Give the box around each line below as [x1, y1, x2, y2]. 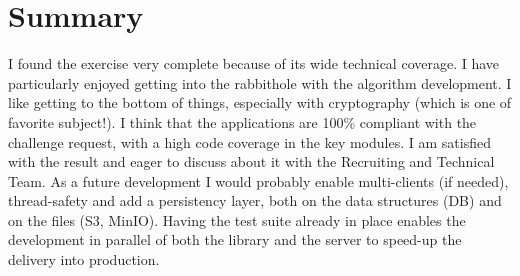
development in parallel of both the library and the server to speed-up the [8, 229, 462, 250]
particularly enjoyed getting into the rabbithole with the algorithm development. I [8, 72, 512, 93]
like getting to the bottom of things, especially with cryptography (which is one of [8, 92, 512, 113]
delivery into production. [8, 249, 160, 270]
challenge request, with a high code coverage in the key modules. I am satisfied [8, 131, 491, 152]
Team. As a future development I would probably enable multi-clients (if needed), [8, 170, 509, 191]
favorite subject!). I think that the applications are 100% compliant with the [8, 111, 477, 132]
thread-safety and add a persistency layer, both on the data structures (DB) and [8, 190, 502, 211]
